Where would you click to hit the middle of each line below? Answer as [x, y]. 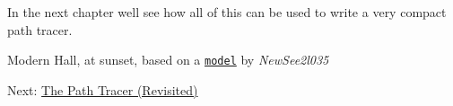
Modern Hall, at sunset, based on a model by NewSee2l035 [168, 60]
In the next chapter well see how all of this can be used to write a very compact [227, 12]
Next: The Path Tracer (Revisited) [103, 89]
